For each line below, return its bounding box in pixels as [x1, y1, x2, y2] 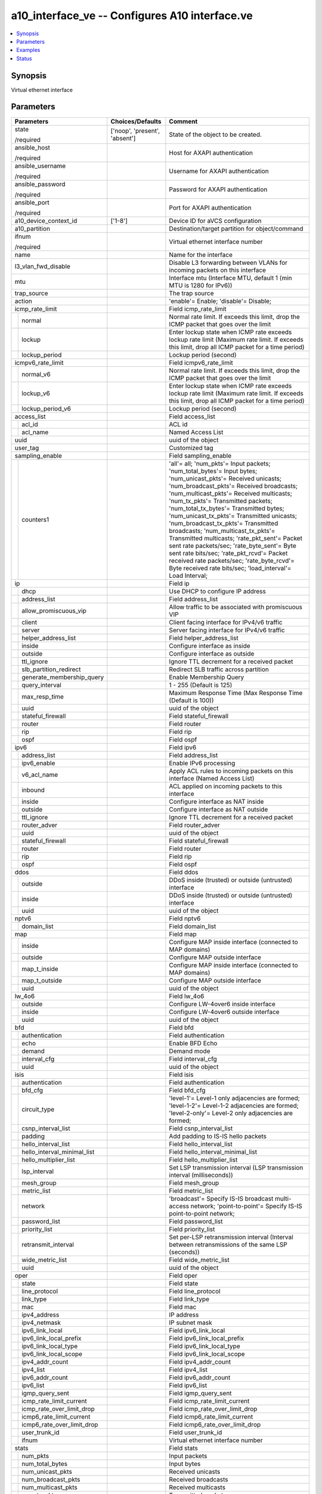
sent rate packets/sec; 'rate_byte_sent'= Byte [169, 541, 296, 550]
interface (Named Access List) [169, 774, 255, 782]
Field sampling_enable [169, 451, 232, 460]
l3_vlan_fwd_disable [14, 262, 71, 270]
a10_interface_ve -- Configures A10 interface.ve [11, 9, 253, 22]
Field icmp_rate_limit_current [169, 1397, 250, 1405]
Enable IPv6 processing [169, 759, 236, 767]
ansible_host [14, 143, 51, 152]
